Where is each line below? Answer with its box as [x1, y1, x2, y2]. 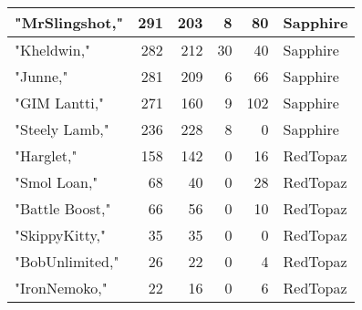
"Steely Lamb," [15, 119, 109, 139]
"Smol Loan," [15, 171, 98, 192]
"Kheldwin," [15, 39, 91, 60]
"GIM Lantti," [15, 92, 105, 113]
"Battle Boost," [15, 198, 111, 219]
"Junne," [15, 66, 68, 87]
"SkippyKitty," [15, 224, 107, 245]
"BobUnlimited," [15, 251, 119, 272]
